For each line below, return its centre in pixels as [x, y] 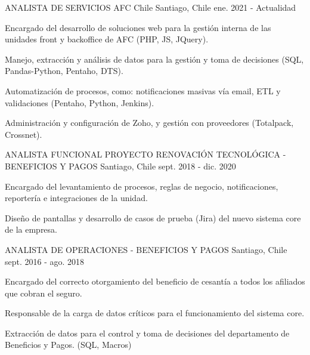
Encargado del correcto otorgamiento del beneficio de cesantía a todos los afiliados [155, 281]
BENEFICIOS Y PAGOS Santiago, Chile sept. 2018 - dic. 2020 [120, 166]
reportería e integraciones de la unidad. [76, 198]
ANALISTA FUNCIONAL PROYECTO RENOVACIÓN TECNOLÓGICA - [145, 154]
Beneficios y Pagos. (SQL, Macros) [68, 345]
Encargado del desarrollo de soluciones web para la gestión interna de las [138, 27]
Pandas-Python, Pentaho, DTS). [64, 71]
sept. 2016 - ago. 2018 [45, 261]
